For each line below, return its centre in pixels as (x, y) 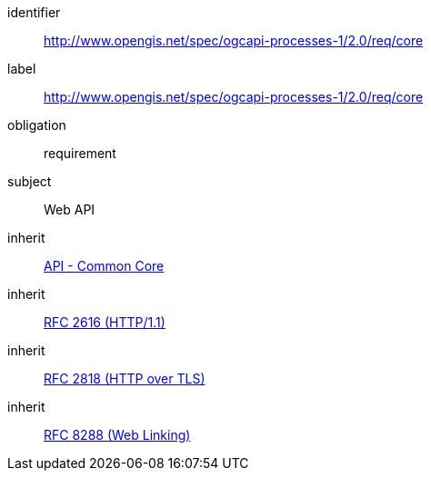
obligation (37, 125)
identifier (34, 12)
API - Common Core (104, 266)
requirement (80, 153)
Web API (70, 209)
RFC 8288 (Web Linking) (117, 435)
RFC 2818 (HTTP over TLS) (125, 378)
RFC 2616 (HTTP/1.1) (105, 322)
